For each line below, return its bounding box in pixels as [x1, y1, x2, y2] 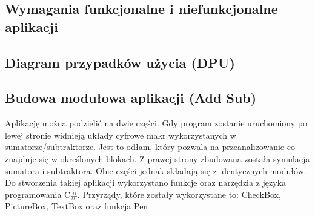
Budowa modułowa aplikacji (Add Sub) [5, 88, 257, 107]
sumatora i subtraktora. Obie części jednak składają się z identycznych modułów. [5, 164, 307, 177]
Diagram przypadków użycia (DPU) [5, 53, 235, 71]
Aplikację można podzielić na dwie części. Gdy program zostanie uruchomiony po [5, 117, 307, 129]
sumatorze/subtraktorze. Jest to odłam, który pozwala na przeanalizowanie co [5, 140, 295, 153]
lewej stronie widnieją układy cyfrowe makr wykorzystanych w [5, 128, 236, 141]
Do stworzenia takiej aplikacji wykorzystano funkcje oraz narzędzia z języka [5, 176, 287, 189]
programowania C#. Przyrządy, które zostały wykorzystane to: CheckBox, [5, 188, 281, 200]
